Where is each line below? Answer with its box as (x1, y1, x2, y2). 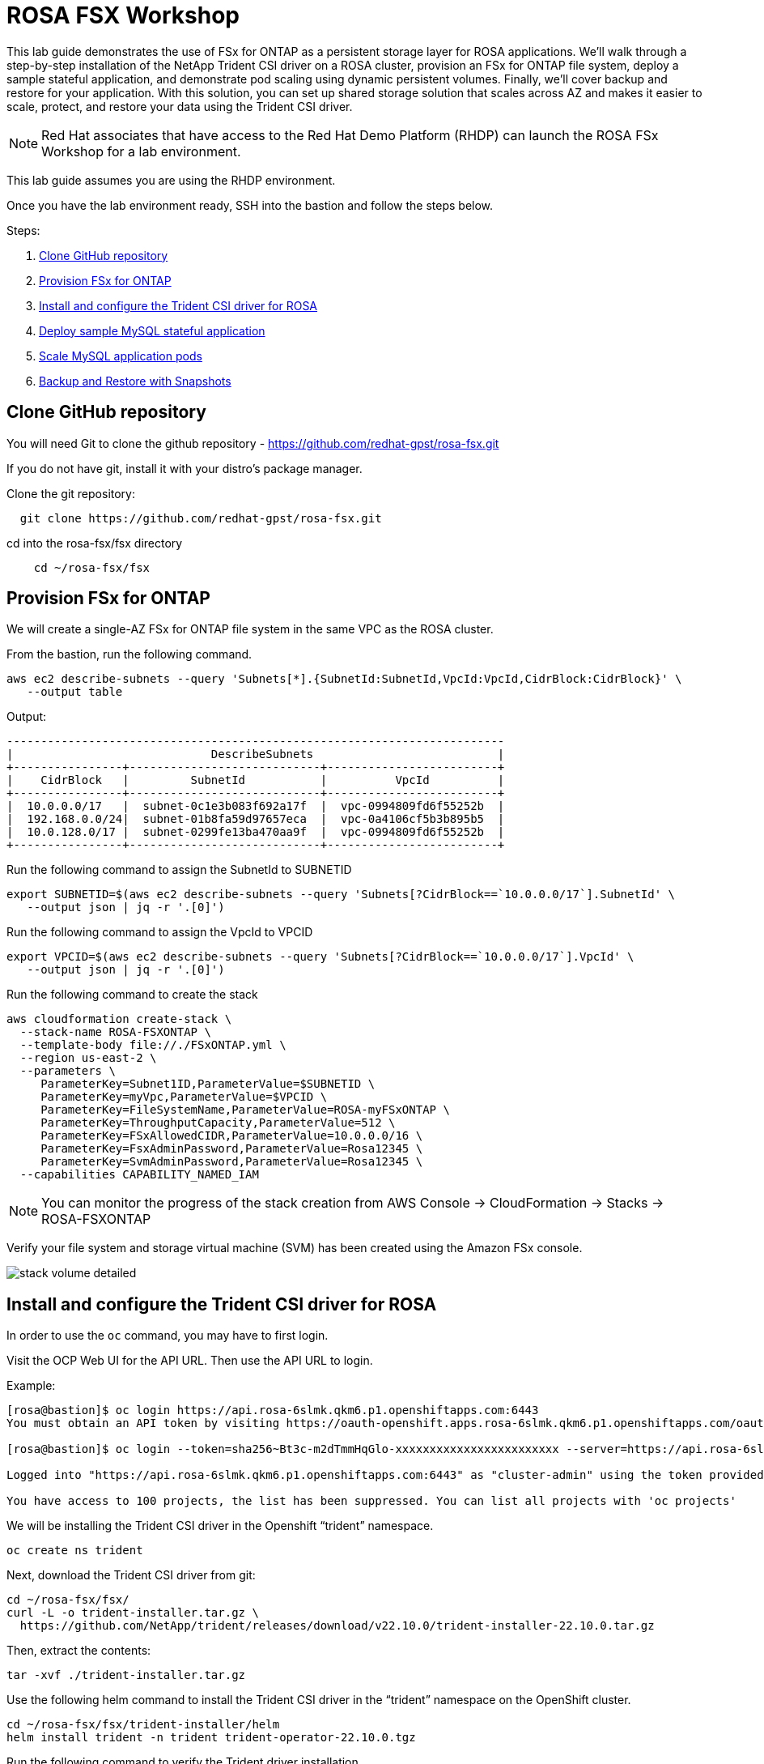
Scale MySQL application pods (39, 348, 202, 363)
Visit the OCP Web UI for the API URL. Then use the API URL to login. (6, 1353, 373, 1368)
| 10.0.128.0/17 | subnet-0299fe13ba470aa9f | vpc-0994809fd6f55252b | (6, 825, 505, 839)
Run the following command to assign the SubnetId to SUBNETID (6, 863, 352, 877)
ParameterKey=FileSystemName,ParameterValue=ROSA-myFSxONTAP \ (40, 1103, 450, 1117)
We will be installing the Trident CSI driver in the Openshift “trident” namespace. (6, 1519, 434, 1533)
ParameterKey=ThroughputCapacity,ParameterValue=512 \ (40, 1116, 396, 1130)
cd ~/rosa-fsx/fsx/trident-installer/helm (6, 1718, 280, 1732)
